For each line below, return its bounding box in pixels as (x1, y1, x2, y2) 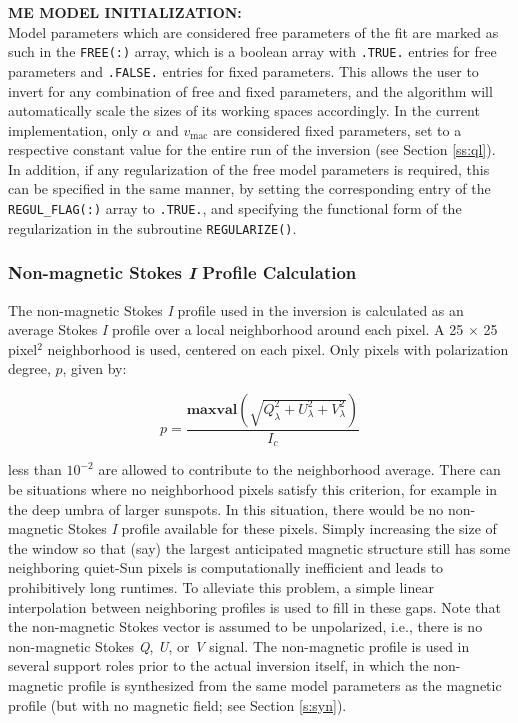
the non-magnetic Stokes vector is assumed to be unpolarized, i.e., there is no (8, 616, 483, 637)
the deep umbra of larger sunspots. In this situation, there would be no (8, 498, 444, 519)
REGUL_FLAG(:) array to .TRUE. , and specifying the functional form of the (8, 198, 462, 219)
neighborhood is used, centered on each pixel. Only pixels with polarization (47, 338, 509, 359)
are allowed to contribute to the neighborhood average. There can (98, 459, 501, 480)
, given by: (62, 358, 127, 379)
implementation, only (8, 119, 138, 140)
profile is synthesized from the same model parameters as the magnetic (67, 674, 502, 695)
